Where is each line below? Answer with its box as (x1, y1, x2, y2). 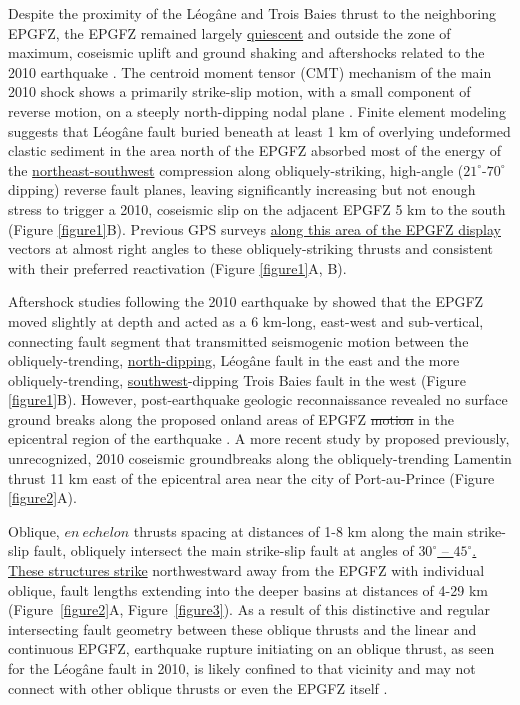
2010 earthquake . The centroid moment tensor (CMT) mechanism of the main (8, 61, 492, 82)
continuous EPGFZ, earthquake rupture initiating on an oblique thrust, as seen (8, 638, 495, 659)
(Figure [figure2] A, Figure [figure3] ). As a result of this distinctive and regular (8, 599, 491, 620)
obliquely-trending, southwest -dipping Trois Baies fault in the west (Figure (8, 369, 466, 390)
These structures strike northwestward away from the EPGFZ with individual (8, 560, 485, 581)
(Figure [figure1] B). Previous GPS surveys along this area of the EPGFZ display (8, 218, 501, 239)
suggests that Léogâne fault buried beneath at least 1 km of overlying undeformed (8, 120, 511, 141)
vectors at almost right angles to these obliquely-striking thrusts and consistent (8, 238, 494, 259)
